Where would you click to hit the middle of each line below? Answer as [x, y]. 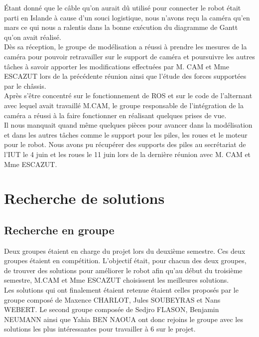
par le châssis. [25, 85]
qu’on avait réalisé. [33, 37]
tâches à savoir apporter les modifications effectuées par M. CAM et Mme [117, 66]
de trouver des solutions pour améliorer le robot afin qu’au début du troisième [123, 270]
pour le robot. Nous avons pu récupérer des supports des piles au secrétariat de [125, 144]
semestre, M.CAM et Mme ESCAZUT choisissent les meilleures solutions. [117, 280]
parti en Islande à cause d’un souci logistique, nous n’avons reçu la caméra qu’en [127, 17]
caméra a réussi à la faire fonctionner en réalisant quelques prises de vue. [115, 115]
